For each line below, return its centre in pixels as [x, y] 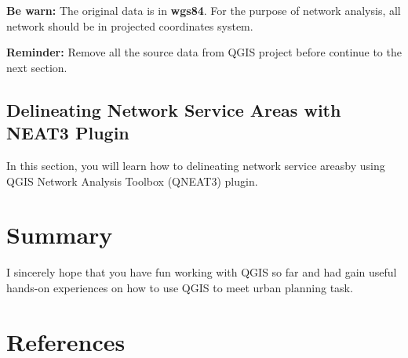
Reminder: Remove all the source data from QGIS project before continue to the [204, 52]
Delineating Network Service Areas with [174, 109]
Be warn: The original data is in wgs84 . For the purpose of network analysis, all [204, 10]
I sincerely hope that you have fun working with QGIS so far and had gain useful [202, 272]
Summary [60, 235]
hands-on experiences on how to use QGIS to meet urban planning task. [180, 287]
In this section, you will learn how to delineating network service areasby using [196, 165]
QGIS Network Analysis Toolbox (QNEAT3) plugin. [132, 181]
